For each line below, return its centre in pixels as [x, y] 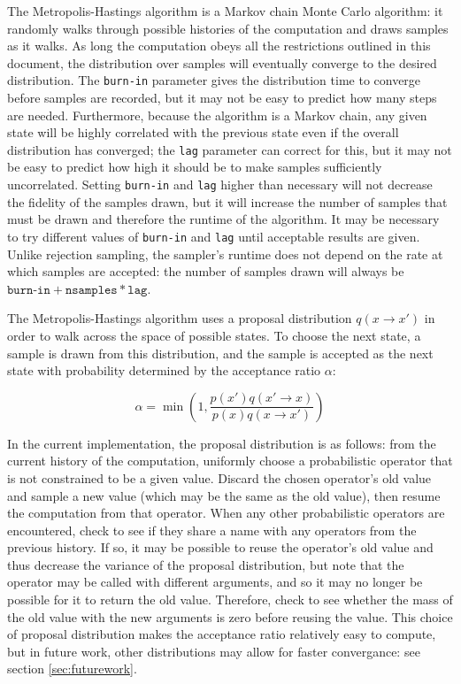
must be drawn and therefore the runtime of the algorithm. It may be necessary [223, 219]
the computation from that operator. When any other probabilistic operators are [226, 513]
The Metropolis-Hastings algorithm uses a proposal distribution [180, 318]
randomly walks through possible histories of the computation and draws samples [228, 28]
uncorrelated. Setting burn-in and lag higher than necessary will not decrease [220, 184]
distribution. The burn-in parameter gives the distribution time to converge [214, 80]
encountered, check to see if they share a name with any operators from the [212, 530]
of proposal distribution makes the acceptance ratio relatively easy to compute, [222, 634]
